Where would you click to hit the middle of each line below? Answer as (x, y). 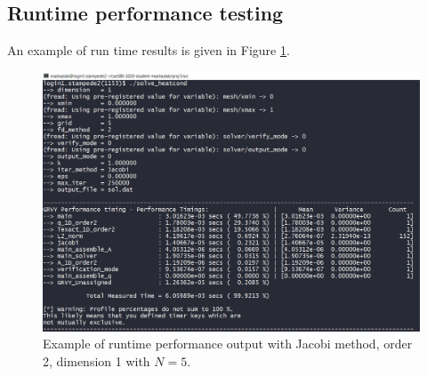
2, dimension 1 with (97, 360)
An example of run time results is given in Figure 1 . (149, 50)
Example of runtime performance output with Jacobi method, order (228, 344)
